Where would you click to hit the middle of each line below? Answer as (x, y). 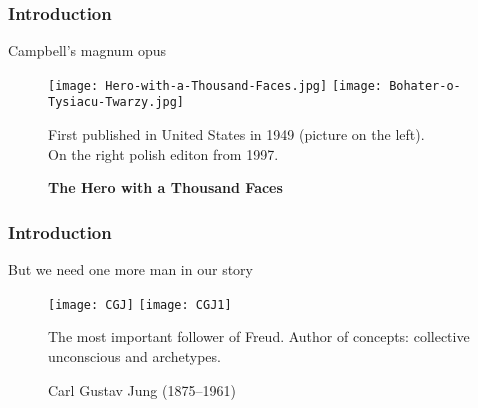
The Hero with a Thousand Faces (165, 187)
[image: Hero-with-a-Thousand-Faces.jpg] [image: (215, 85)
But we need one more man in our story (130, 269)
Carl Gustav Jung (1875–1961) (142, 389)
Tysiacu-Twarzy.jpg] (116, 102)
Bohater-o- (425, 85)
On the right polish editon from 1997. (163, 153)
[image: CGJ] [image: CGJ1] (140, 304)
